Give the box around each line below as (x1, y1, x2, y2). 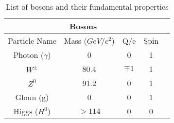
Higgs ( (13, 105, 38, 117)
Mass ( (64, 35, 87, 46)
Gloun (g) (15, 91, 49, 103)
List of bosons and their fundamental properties (5, 1, 169, 12)
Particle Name (8, 35, 56, 46)
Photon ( (13, 49, 44, 60)
